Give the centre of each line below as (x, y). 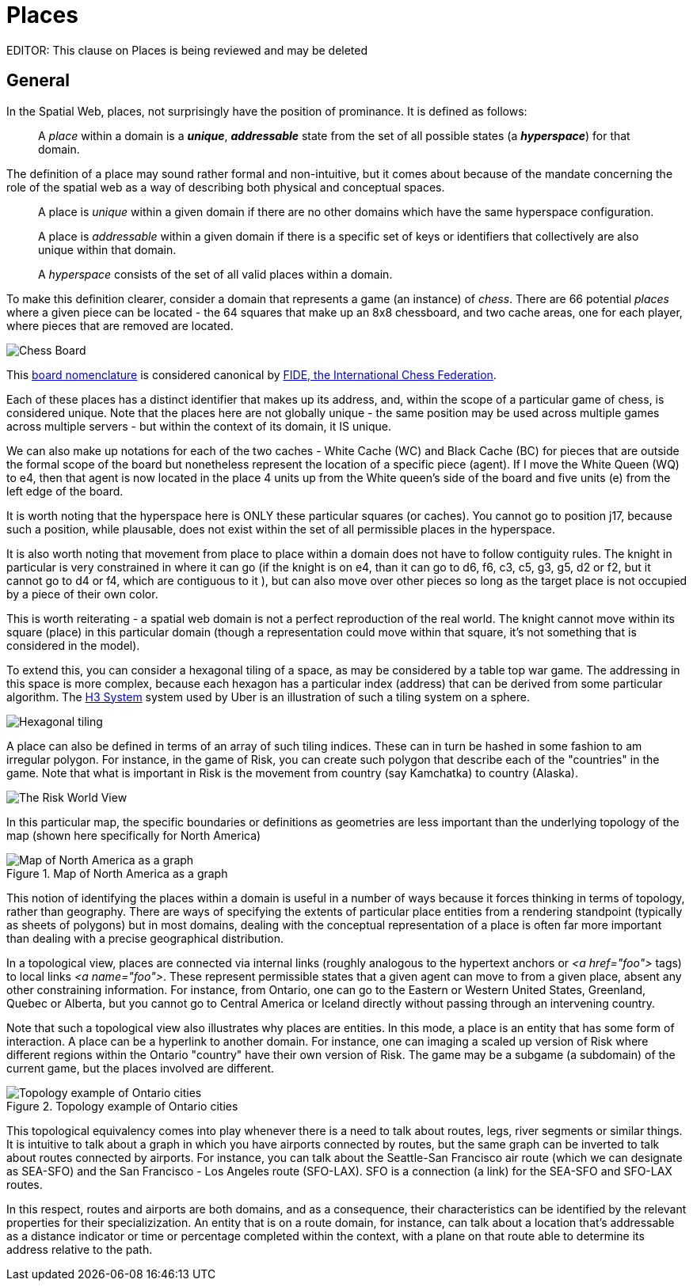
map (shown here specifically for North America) (134, 835)
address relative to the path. (80, 1249)
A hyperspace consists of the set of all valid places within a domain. (215, 274)
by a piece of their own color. (82, 594)
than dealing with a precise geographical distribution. (145, 938)
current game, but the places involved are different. (141, 1068)
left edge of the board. (65, 491)
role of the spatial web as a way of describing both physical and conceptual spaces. (226, 187)
